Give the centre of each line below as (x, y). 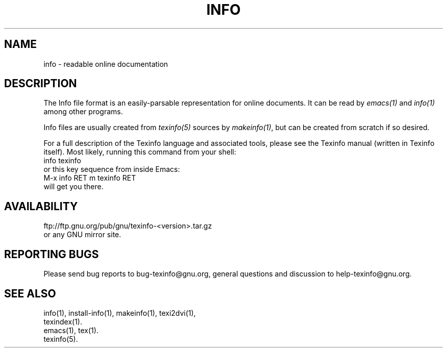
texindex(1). (63, 321)
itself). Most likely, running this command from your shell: (140, 152)
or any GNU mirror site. (82, 235)
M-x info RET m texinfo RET (90, 178)
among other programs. (83, 112)
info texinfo (62, 161)
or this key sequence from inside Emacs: (112, 169)
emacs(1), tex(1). (71, 330)
